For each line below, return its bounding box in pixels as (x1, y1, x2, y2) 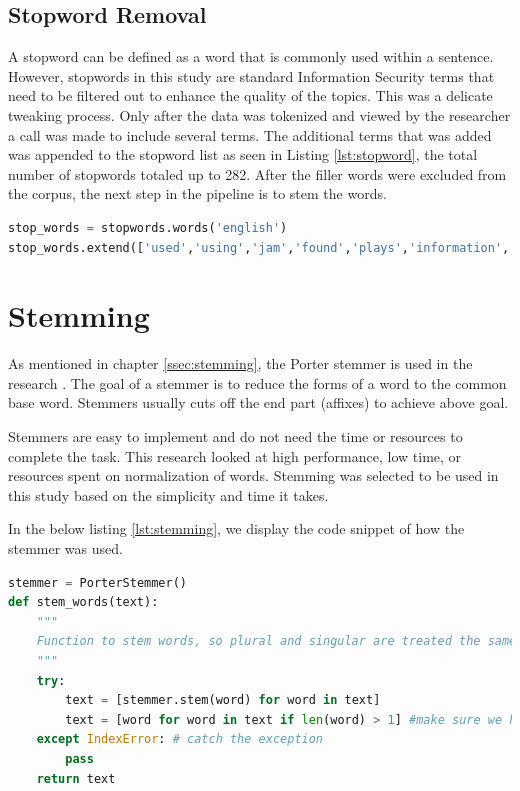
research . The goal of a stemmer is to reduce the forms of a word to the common (8, 372, 507, 393)
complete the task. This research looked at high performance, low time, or (8, 445, 462, 466)
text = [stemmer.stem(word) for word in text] (65, 693, 381, 708)
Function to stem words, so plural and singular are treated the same (36, 634, 517, 649)
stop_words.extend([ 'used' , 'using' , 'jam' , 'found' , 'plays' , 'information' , (8, 240, 510, 255)
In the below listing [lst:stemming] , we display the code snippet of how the (8, 518, 465, 539)
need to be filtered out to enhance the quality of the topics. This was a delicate (8, 85, 493, 106)
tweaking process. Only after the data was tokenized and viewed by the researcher (8, 104, 511, 125)
